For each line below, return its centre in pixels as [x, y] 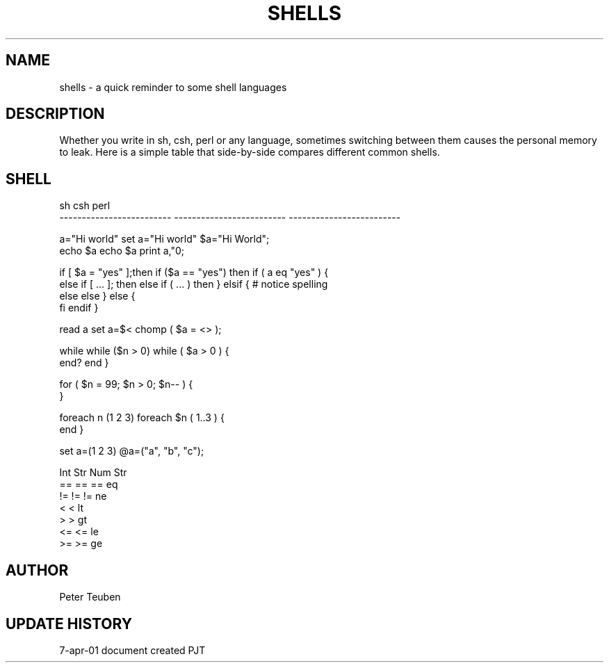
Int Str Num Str [93, 473]
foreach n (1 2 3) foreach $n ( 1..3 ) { [142, 418]
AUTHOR [37, 570]
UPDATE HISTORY [69, 624]
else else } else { [97, 296]
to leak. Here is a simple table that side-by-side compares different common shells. [250, 152]
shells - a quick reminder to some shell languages [173, 87]
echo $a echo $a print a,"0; [122, 251]
